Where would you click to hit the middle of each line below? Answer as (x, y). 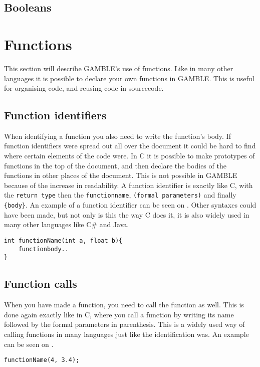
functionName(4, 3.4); (42, 360)
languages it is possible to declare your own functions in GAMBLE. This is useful (129, 78)
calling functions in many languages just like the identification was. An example (126, 334)
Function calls (41, 284)
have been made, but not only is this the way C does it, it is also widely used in (127, 214)
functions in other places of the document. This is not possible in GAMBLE (121, 175)
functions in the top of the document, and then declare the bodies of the (115, 165)
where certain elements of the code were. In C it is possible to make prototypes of (129, 156)
